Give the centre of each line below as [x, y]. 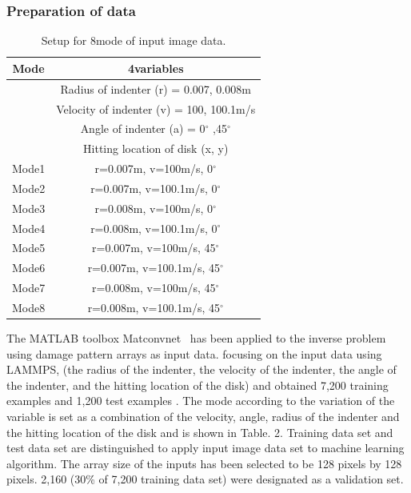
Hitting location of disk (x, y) [156, 148]
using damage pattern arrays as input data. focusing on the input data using [194, 353]
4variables [156, 68]
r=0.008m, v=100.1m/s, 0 [154, 228]
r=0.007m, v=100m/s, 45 [154, 248]
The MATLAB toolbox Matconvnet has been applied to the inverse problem [196, 338]
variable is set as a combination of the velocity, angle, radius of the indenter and [203, 416]
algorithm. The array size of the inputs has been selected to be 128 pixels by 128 [204, 463]
